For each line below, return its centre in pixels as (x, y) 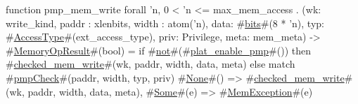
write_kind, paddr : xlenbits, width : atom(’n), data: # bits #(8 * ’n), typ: (165, 23)
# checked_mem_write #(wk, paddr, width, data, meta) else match (151, 64)
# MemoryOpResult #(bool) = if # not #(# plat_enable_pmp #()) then (159, 50)
